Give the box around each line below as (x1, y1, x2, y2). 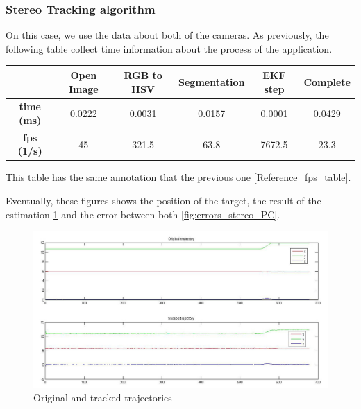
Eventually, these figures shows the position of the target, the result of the (6, 193, 321, 208)
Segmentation (178, 74, 245, 89)
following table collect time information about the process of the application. (6, 41, 333, 55)
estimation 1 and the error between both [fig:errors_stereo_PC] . (6, 207, 280, 221)
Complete (303, 74, 351, 89)
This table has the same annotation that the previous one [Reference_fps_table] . (6, 170, 351, 184)
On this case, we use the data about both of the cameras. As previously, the (6, 28, 329, 42)
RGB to (124, 67, 162, 82)
